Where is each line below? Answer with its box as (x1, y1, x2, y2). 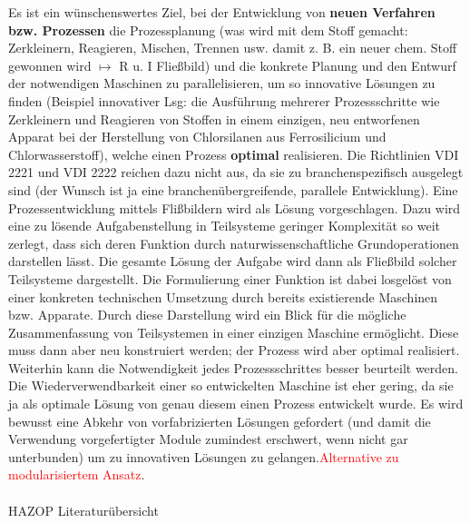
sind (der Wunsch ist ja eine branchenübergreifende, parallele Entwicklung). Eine (8, 180, 458, 199)
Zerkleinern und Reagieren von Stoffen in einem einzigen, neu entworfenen (8, 109, 420, 128)
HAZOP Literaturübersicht (8, 500, 159, 519)
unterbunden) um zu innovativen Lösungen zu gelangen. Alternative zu (8, 447, 399, 466)
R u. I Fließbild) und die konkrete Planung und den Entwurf (119, 55, 456, 74)
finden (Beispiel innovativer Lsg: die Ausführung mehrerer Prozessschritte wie (8, 91, 440, 110)
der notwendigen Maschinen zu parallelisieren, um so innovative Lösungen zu (8, 74, 436, 93)
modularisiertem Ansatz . (8, 465, 145, 484)
